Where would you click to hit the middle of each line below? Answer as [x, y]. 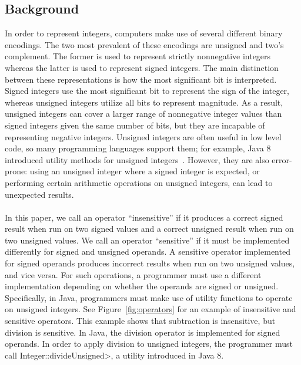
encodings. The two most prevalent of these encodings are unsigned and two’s [144, 44]
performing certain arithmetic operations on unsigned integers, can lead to [139, 182]
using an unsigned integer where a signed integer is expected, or [145, 171]
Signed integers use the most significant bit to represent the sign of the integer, [147, 91]
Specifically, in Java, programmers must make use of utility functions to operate [149, 297]
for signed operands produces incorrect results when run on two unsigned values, [150, 263]
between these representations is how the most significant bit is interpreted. [141, 79]
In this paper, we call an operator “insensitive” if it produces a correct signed [144, 217]
